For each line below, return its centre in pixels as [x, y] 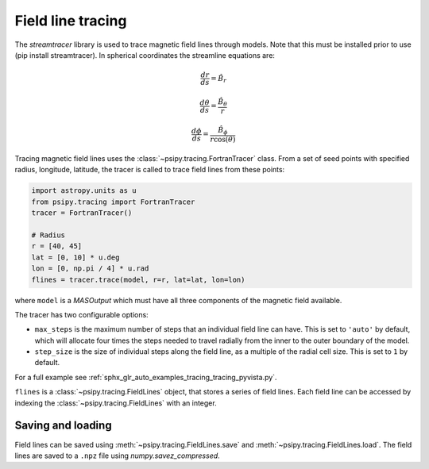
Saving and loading [63, 426]
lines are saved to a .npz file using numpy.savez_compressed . [117, 456]
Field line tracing [71, 21]
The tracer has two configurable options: [81, 314]
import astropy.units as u [84, 191]
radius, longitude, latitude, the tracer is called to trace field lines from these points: [150, 170]
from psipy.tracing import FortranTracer [113, 202]
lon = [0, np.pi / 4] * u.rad [90, 269]
